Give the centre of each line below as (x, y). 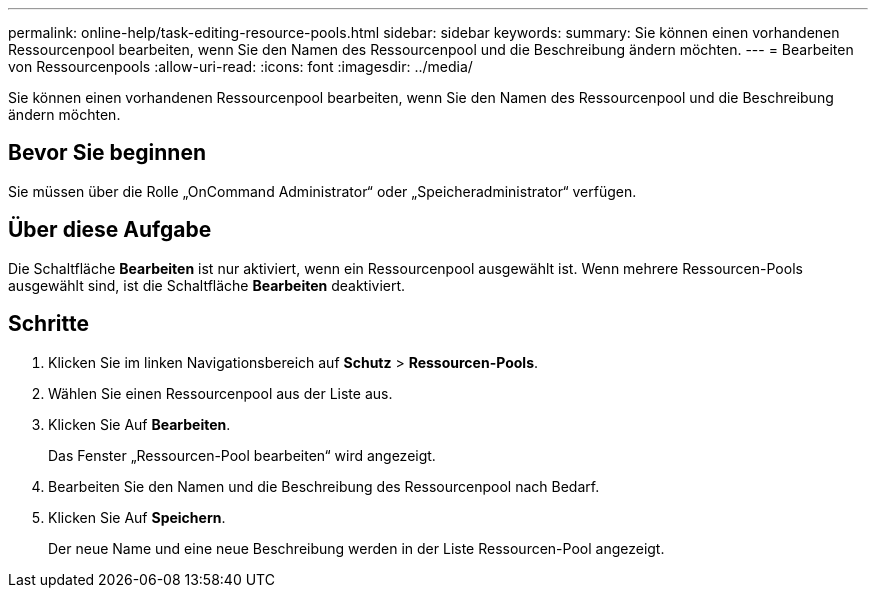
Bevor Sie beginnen (107, 153)
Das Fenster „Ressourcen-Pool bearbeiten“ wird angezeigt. (242, 455)
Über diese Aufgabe (110, 230)
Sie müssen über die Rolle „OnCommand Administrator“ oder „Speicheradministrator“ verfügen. (322, 191)
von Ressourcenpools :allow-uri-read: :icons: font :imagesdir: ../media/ (240, 66)
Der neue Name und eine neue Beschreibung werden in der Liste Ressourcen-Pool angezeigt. (356, 548)
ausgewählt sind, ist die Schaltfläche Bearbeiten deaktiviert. (207, 285)
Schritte (48, 324)
